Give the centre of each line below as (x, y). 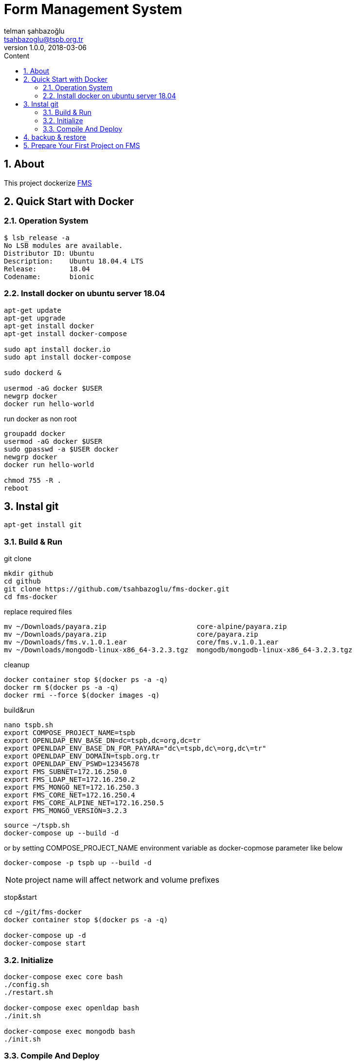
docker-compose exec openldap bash (72, 1008)
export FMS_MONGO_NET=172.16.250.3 (72, 787)
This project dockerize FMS (48, 183)
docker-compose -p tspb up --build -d (78, 863)
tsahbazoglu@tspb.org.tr (44, 39)
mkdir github (29, 574)
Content (17, 56)
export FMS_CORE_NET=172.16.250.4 (70, 795)
